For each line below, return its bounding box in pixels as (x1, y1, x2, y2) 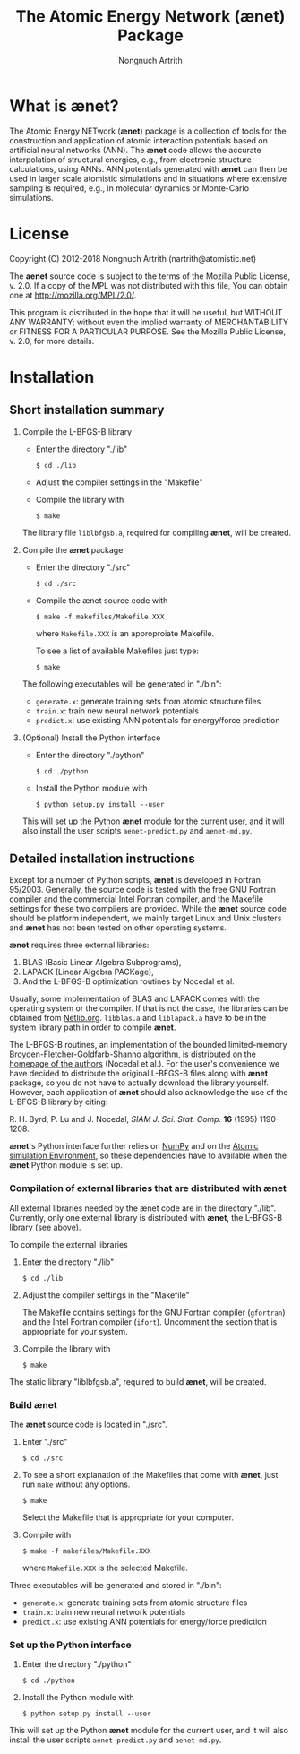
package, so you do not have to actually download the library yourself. (9, 1077, 269, 1088)
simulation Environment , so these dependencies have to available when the (9, 1150, 287, 1162)
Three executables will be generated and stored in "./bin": (9, 1580, 222, 1591)
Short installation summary (9, 402, 165, 418)
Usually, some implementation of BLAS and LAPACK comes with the (9, 993, 260, 1005)
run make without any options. (21, 1479, 131, 1490)
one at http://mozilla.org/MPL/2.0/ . (9, 289, 137, 300)
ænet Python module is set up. (9, 1160, 124, 1171)
